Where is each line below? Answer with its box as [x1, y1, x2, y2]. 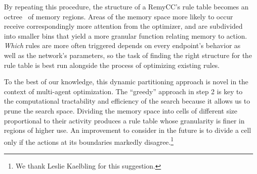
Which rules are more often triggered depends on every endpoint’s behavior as [4, 40, 241, 51]
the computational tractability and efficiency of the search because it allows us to [4, 96, 250, 106]
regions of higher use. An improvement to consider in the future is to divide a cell [4, 125, 251, 135]
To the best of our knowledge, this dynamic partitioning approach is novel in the [4, 76, 249, 87]
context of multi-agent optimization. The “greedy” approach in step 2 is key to [4, 86, 243, 96]
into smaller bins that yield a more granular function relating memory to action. [4, 30, 247, 41]
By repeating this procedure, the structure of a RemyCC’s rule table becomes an [4, 1, 249, 11]
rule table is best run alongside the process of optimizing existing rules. [4, 59, 220, 70]
